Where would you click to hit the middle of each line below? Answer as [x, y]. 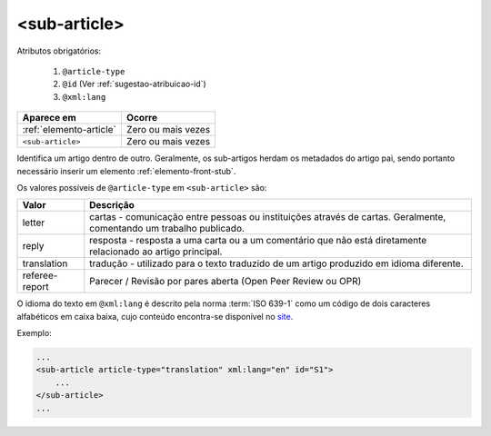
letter [34, 223]
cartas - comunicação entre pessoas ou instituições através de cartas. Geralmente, [268, 217]
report [35, 287]
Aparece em [49, 118]
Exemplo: [34, 333]
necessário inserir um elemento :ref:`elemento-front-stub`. [126, 171]
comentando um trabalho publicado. [167, 229]
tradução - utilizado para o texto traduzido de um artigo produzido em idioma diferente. [276, 263]
